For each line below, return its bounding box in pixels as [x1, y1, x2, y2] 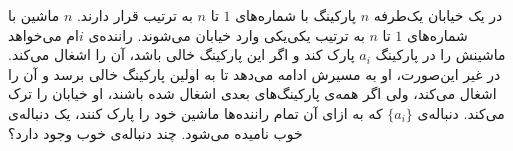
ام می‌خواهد [8, 24, 79, 45]
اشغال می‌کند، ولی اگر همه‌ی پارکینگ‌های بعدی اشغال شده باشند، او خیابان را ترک [8, 83, 497, 104]
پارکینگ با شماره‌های [235, 5, 356, 25]
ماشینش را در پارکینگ [375, 44, 506, 65]
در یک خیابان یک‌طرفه [373, 5, 503, 25]
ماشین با [8, 5, 60, 25]
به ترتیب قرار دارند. [76, 5, 193, 25]
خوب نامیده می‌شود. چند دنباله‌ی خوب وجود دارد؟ [8, 122, 303, 143]
